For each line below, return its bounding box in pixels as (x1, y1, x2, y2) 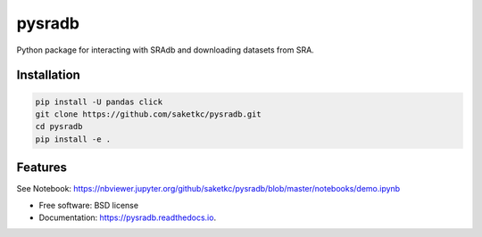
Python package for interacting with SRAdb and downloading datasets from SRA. (16, 45, 314, 55)
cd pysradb (35, 121, 83, 132)
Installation (16, 68, 80, 83)
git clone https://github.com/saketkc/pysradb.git (35, 109, 262, 119)
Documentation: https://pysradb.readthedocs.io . (38, 212, 217, 223)
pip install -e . (35, 134, 112, 144)
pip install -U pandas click (35, 96, 163, 107)
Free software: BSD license (38, 200, 138, 210)
